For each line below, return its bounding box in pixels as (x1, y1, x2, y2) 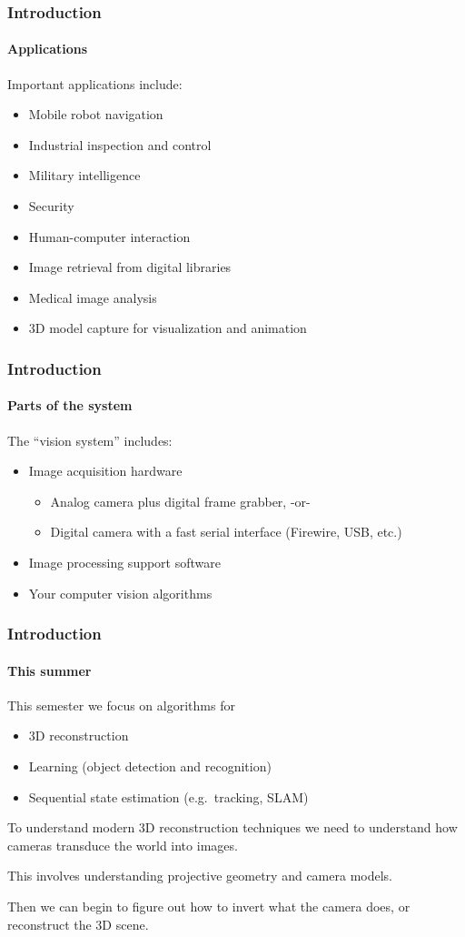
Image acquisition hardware (28, 461, 183, 480)
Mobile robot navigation (28, 105, 163, 124)
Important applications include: (7, 74, 183, 93)
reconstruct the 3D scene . (7, 914, 149, 933)
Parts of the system (7, 396, 133, 415)
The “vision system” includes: (7, 430, 173, 449)
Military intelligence (28, 166, 141, 185)
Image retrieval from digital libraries (28, 257, 232, 277)
